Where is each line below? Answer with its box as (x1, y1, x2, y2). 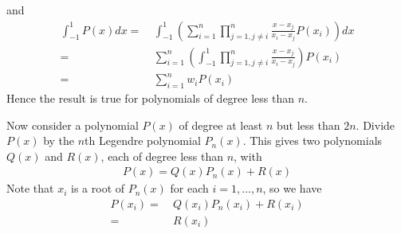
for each (170, 180, 209, 197)
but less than (277, 116, 340, 133)
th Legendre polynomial (85, 132, 201, 149)
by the (43, 132, 75, 149)
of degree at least (179, 116, 263, 133)
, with (234, 147, 262, 164)
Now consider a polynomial (6, 116, 139, 133)
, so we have (262, 180, 322, 197)
